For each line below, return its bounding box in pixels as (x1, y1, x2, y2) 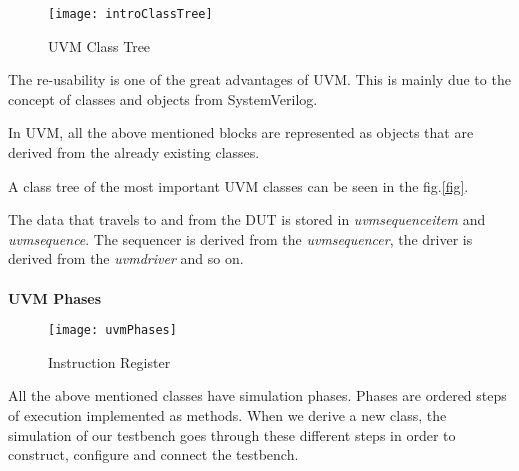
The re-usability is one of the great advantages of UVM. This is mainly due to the (8, 69, 511, 90)
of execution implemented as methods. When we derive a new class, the (8, 405, 447, 426)
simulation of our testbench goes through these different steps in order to (8, 424, 456, 445)
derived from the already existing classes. (8, 142, 260, 163)
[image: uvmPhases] (48, 323, 177, 338)
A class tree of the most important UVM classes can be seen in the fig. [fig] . (8, 175, 469, 196)
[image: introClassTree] (48, 7, 213, 21)
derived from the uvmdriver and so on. (8, 248, 244, 269)
